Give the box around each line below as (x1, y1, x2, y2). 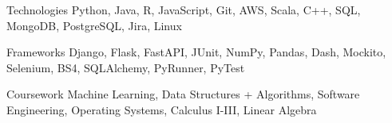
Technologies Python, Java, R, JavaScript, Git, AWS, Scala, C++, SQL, (6, 2, 361, 17)
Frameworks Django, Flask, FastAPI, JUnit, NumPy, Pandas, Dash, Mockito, (6, 44, 386, 60)
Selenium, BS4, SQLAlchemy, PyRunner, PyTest (6, 59, 245, 75)
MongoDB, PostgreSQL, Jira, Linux (6, 17, 182, 33)
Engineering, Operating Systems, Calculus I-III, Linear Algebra (6, 101, 317, 117)
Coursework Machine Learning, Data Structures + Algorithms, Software (6, 86, 360, 102)
